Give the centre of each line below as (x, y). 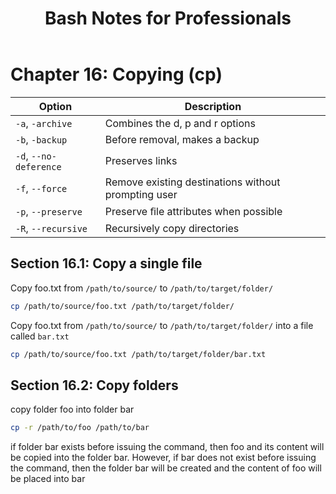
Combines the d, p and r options (180, 123)
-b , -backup (41, 139)
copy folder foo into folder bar (72, 409)
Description (213, 106)
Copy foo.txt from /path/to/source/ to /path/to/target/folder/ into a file (162, 325)
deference (38, 166)
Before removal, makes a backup (182, 139)
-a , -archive (44, 123)
